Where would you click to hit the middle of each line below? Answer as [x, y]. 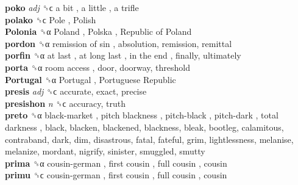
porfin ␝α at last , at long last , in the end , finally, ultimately [123, 55]
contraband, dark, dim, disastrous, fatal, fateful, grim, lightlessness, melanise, [149, 139]
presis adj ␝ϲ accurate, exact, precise [76, 91]
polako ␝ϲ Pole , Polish [51, 19]
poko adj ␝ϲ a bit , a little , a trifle [72, 7]
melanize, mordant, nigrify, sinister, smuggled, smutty [105, 151]
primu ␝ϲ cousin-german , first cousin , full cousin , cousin [116, 175]
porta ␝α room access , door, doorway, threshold [98, 67]
